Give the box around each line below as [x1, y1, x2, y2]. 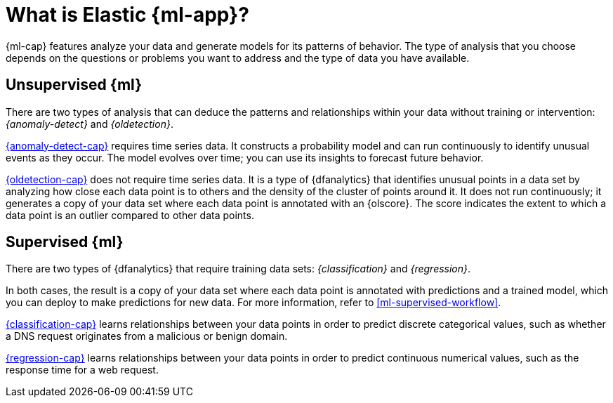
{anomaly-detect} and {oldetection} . [6, 117, 173, 130]
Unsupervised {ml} [6, 76, 142, 94]
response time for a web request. [6, 364, 159, 376]
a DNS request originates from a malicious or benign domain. [6, 330, 288, 343]
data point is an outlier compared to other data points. [6, 209, 254, 221]
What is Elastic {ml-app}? [6, 3, 249, 27]
